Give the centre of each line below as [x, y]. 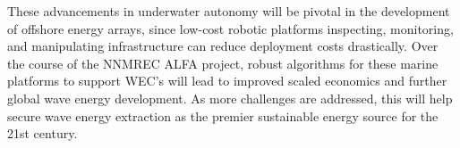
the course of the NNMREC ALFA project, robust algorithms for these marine [223, 63]
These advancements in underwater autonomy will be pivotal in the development [229, 11]
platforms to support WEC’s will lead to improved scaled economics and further [227, 81]
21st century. [43, 133]
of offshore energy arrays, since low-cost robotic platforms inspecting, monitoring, [230, 28]
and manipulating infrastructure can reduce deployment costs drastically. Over [223, 46]
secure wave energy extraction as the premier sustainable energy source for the [223, 115]
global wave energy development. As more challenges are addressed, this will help [230, 98]
